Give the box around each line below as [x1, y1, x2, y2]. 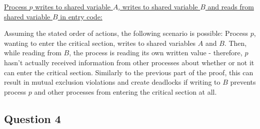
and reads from [207, 1, 254, 11]
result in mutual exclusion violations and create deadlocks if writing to [4, 77, 220, 87]
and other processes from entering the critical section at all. [34, 86, 217, 97]
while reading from [4, 47, 61, 58]
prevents [230, 77, 256, 87]
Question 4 [4, 111, 61, 126]
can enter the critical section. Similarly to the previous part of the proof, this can [4, 67, 253, 77]
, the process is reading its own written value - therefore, [69, 47, 242, 58]
